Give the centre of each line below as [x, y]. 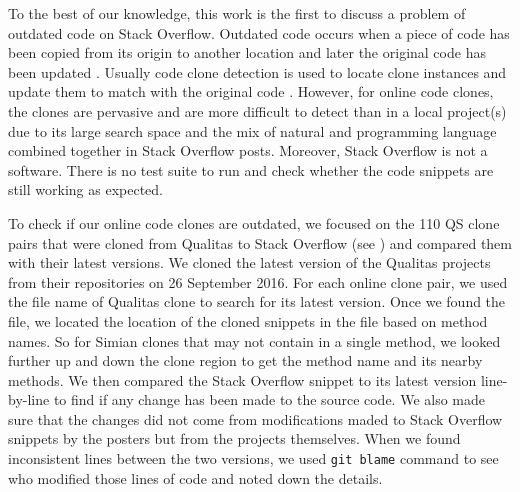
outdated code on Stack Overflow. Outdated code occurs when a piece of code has [259, 32]
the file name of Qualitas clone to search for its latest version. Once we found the [257, 301]
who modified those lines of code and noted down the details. [195, 477]
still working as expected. [85, 189]
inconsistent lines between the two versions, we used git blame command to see [253, 458]
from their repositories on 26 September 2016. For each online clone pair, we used [258, 281]
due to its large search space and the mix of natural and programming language [252, 130]
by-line [29, 399]
